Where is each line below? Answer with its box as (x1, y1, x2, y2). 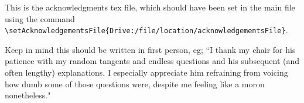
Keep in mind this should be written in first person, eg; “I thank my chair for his (5, 43, 296, 55)
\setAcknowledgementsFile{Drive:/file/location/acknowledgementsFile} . (5, 24, 288, 36)
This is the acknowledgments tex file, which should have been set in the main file (5, 1, 295, 13)
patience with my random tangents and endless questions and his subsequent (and (5, 55, 300, 67)
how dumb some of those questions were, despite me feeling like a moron (5, 77, 265, 90)
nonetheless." (5, 89, 51, 101)
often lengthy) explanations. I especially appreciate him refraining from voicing (5, 66, 288, 79)
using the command (5, 12, 75, 24)
